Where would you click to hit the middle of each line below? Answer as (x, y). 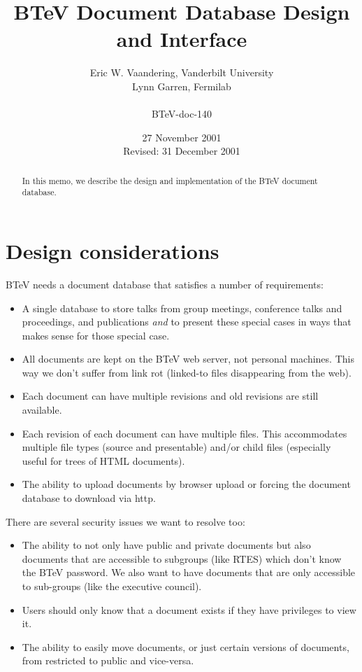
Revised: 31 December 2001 (182, 151)
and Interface (182, 39)
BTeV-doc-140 (182, 114)
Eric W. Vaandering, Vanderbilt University (182, 72)
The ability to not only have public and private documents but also (166, 545)
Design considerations (113, 250)
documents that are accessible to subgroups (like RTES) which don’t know (182, 558)
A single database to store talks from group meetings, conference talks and (182, 308)
